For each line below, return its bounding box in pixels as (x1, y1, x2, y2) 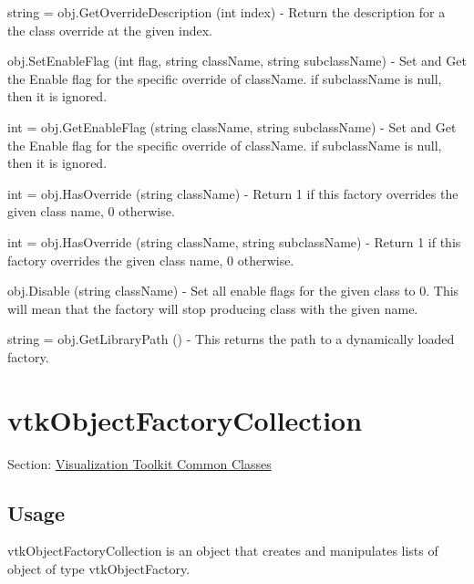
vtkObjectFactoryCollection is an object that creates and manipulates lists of (7, 541, 438, 560)
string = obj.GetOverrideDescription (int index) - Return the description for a (7, 3, 446, 21)
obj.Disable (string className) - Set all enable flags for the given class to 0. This (7, 281, 459, 300)
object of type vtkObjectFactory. (7, 559, 191, 579)
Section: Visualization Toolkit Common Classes (7, 454, 272, 473)
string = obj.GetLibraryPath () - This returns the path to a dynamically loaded (7, 329, 455, 349)
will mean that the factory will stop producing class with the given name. (7, 298, 418, 318)
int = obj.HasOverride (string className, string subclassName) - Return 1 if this (7, 232, 461, 251)
